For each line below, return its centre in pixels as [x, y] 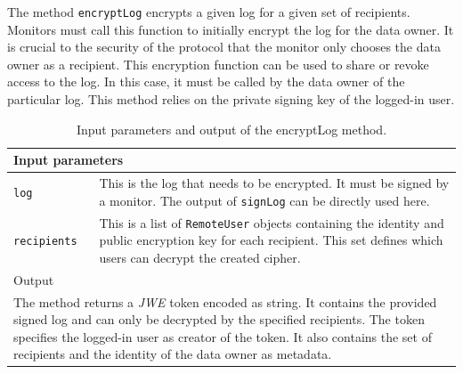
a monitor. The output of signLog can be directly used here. [264, 200]
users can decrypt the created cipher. [200, 257]
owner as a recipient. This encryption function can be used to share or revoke [218, 64]
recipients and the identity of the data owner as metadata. [173, 354]
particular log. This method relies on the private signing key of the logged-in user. [231, 99]
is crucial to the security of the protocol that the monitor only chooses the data [224, 47]
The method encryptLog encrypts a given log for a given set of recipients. [209, 12]
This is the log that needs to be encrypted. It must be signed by [274, 183]
